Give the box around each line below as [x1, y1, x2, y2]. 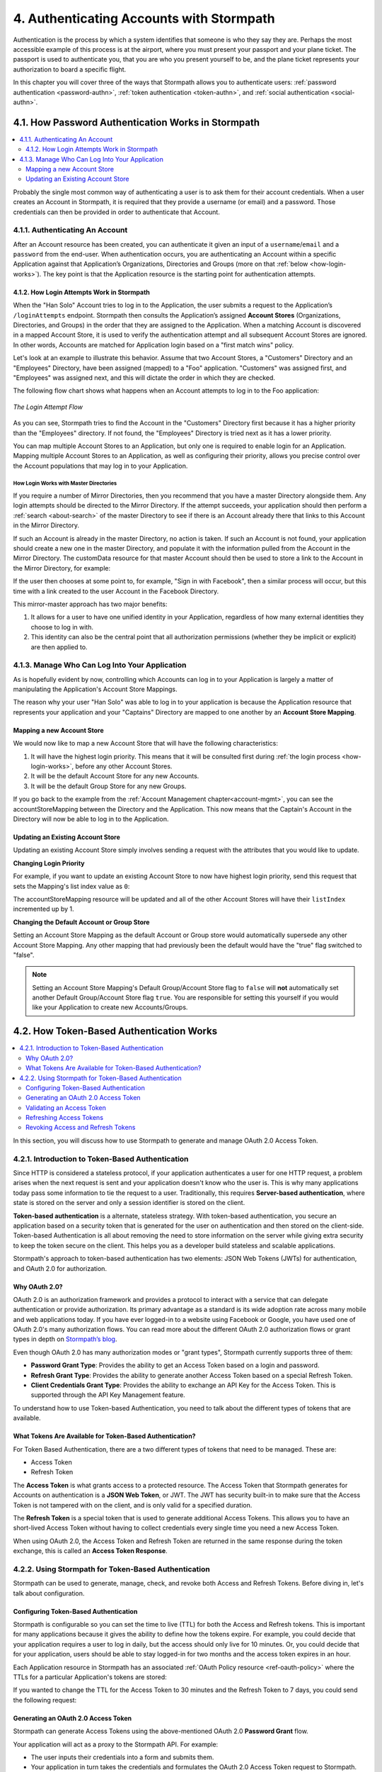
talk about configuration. [13, 1588, 85, 1598]
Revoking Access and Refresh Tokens [25, 1123, 136, 1132]
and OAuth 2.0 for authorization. [13, 1264, 108, 1272]
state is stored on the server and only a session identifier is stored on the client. [13, 1199, 245, 1207]
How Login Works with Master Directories [13, 480, 117, 487]
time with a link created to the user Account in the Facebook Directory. [13, 587, 219, 595]
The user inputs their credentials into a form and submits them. [30, 1753, 214, 1761]
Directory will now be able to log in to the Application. [13, 814, 169, 823]
